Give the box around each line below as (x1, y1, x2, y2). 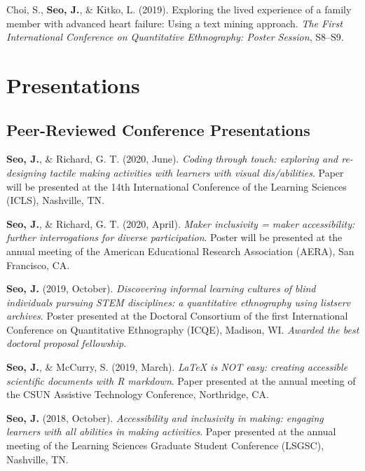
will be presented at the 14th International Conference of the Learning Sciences (6, 179, 347, 193)
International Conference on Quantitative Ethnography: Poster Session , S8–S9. (6, 29, 344, 44)
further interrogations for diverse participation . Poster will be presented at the (6, 230, 343, 245)
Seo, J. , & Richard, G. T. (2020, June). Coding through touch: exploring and (6, 151, 338, 166)
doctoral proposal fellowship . (6, 336, 127, 350)
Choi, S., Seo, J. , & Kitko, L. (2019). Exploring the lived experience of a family (6, 2, 352, 16)
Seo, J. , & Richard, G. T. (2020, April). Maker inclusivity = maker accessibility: (6, 216, 355, 231)
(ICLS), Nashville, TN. (6, 193, 104, 207)
